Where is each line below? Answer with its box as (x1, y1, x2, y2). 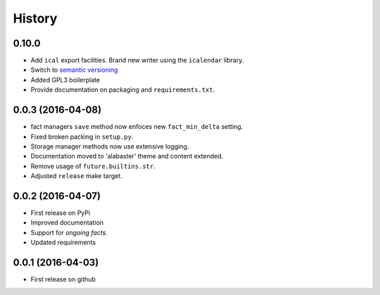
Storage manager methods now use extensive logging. (30, 142, 189, 151)
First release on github (30, 275, 96, 284)
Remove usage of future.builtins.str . (30, 162, 156, 170)
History (13, 11, 58, 26)
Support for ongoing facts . (30, 228, 108, 237)
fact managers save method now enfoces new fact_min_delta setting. (30, 123, 243, 131)
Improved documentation (30, 218, 104, 227)
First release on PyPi (30, 208, 91, 217)
